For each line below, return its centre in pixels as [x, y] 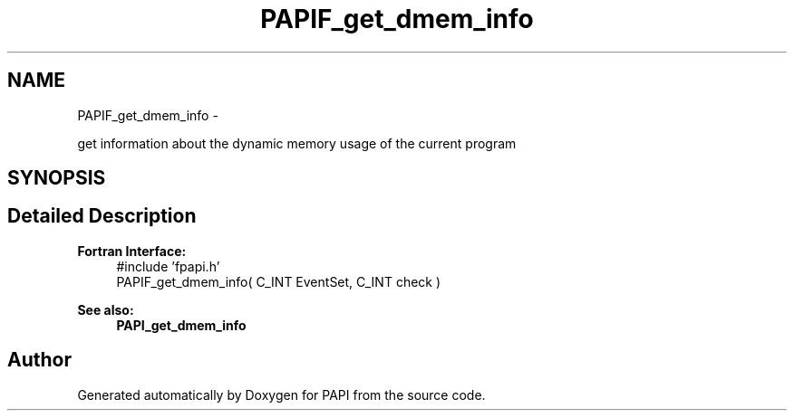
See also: [106, 309]
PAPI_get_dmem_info [181, 325]
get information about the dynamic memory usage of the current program [297, 143]
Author [39, 360]
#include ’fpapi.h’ [168, 266]
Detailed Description [102, 216]
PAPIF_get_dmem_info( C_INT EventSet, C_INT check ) [279, 281]
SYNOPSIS [57, 178]
